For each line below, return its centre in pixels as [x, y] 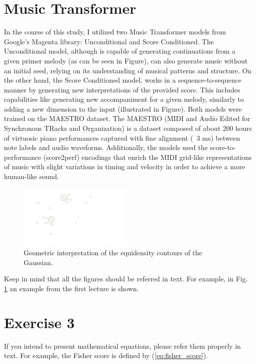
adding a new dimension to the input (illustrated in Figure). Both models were [123, 108]
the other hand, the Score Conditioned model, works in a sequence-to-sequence [123, 80]
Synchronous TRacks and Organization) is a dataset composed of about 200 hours [128, 128]
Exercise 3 [39, 322]
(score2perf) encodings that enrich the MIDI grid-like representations [148, 157]
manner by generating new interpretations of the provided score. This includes [122, 89]
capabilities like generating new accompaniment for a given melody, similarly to [124, 99]
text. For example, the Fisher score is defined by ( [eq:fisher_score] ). [106, 355]
